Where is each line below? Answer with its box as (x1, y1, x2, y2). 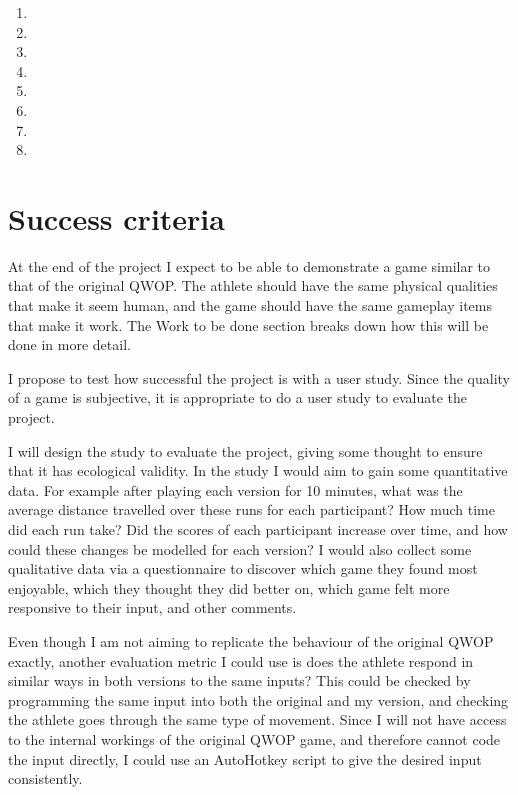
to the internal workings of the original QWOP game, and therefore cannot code (8, 728, 501, 749)
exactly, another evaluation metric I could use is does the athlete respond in (8, 650, 474, 671)
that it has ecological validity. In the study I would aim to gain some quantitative (8, 460, 508, 481)
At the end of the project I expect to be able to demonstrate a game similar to (8, 255, 491, 276)
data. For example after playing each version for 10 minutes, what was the (8, 479, 463, 500)
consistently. (8, 768, 83, 789)
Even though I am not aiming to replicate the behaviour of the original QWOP (8, 630, 494, 651)
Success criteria (8, 197, 225, 238)
